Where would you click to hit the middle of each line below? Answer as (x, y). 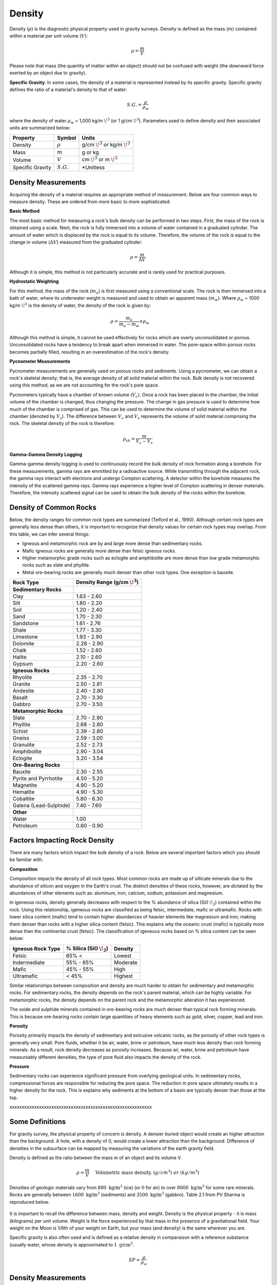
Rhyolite (22, 677)
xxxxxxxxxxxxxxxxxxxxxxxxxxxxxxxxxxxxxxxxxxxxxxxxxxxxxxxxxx (81, 1107)
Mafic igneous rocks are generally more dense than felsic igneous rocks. (99, 550)
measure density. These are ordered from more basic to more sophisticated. (90, 202)
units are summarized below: (40, 128)
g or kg (91, 153)
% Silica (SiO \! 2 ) (87, 949)
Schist (20, 731)
